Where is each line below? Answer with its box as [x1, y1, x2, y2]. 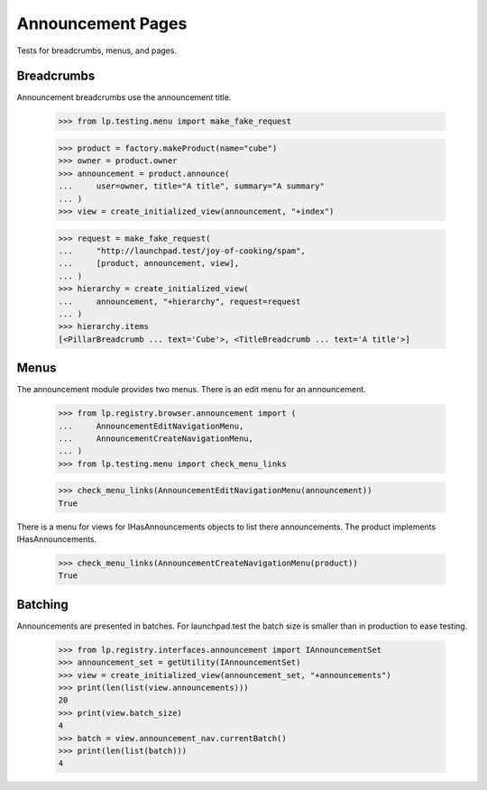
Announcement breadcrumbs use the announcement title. [16, 92, 232, 103]
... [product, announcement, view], [58, 258, 239, 269]
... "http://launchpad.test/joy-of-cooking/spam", [58, 245, 306, 256]
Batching [16, 596, 69, 612]
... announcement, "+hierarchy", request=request [58, 296, 301, 307]
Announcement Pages [16, 14, 188, 33]
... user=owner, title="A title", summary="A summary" [58, 181, 325, 191]
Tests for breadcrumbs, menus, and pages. [16, 45, 178, 56]
